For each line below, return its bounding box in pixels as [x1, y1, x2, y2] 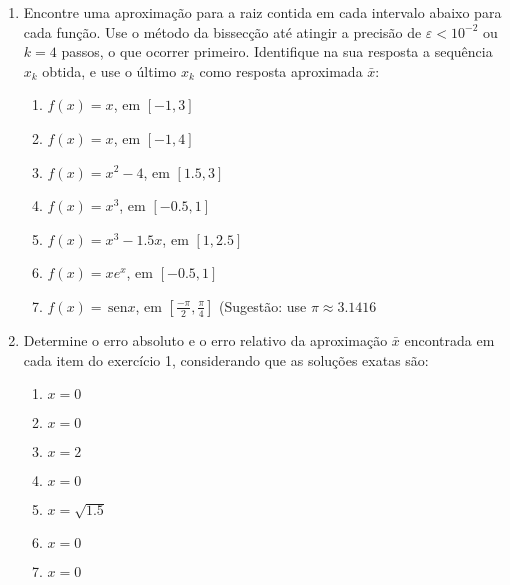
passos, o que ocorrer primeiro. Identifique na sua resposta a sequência [61, 41, 493, 62]
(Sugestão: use [218, 295, 307, 316]
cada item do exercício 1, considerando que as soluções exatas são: [23, 349, 429, 370]
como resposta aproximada [199, 60, 363, 81]
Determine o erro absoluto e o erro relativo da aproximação [23, 329, 388, 350]
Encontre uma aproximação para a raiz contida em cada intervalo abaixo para [23, 2, 502, 22]
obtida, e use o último [42, 60, 177, 81]
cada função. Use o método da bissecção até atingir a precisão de [23, 21, 422, 42]
